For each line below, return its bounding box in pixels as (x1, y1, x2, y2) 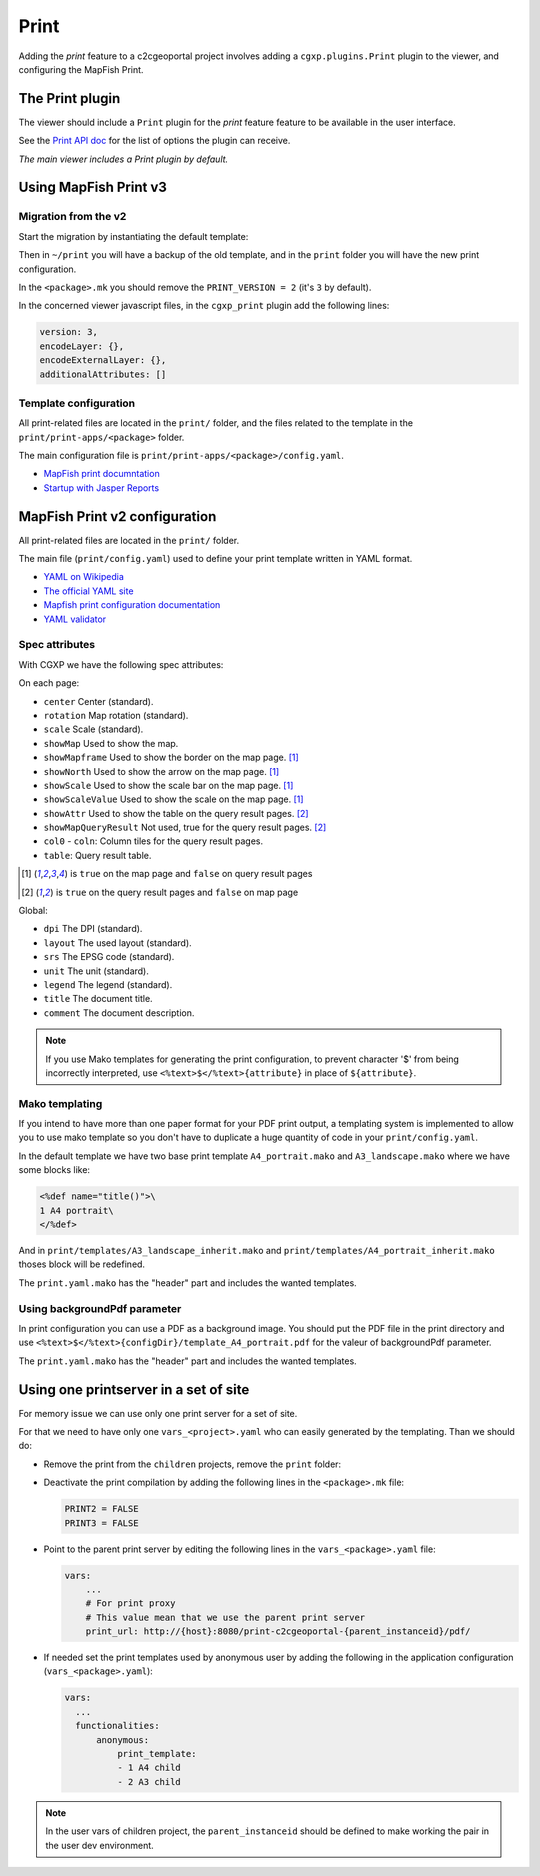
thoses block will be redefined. (18, 1258, 145, 1270)
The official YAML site (43, 585, 134, 597)
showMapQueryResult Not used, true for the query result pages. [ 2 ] (43, 821, 327, 834)
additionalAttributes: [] (39, 368, 167, 380)
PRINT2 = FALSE (64, 1503, 139, 1515)
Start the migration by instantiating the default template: (18, 230, 249, 242)
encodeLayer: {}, (39, 340, 125, 352)
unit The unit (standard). (43, 965, 149, 977)
